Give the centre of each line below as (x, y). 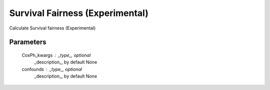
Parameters (28, 42)
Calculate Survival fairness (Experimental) (52, 28)
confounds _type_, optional (52, 69)
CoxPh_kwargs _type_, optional (56, 55)
